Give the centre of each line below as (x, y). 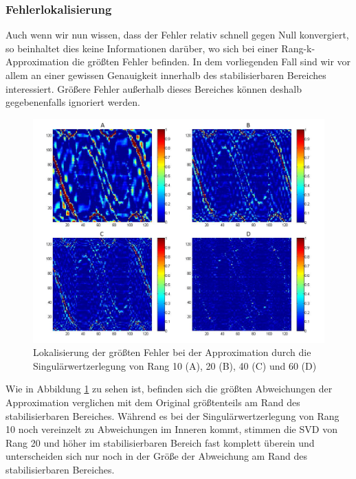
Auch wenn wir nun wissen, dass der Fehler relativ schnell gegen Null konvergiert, (177, 35)
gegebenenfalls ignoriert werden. (73, 102)
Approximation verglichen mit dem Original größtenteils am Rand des (153, 402)
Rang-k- (298, 48)
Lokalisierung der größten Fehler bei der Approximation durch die (172, 352)
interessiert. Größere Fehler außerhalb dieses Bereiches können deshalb (154, 88)
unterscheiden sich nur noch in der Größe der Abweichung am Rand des (156, 456)
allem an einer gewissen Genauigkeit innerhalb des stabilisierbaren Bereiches (166, 75)
